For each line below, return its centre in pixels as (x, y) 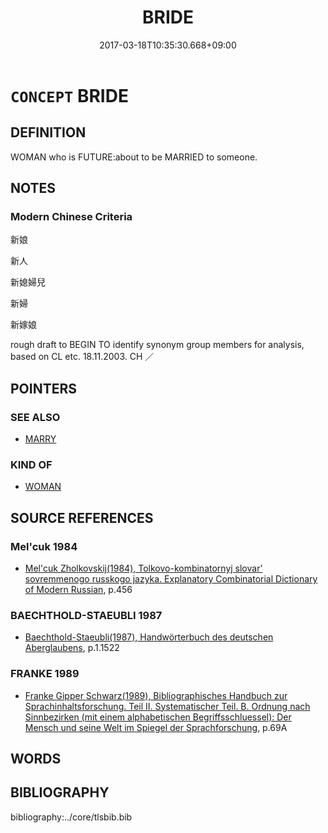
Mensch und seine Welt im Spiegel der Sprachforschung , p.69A (156, 727)
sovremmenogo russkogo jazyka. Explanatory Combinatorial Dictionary (171, 579)
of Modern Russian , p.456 (78, 590)
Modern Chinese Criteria (71, 217)
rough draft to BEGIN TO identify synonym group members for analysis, (157, 345)
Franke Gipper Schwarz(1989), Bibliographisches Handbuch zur (156, 695)
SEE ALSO (35, 417)
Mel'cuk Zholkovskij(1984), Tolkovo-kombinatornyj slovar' (143, 568)
